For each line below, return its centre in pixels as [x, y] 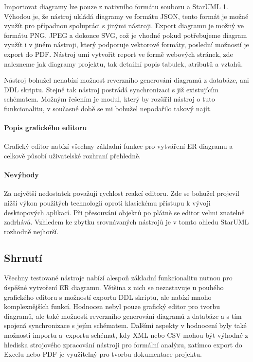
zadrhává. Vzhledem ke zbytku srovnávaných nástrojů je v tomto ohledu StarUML [126, 222]
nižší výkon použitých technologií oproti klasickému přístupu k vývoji [107, 202]
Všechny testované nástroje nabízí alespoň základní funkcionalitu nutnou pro [118, 278]
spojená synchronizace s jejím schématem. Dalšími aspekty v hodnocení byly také [125, 325]
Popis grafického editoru [45, 128]
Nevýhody [21, 175]
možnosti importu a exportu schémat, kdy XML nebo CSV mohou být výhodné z [126, 335]
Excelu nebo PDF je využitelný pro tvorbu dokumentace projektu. [103, 354]
